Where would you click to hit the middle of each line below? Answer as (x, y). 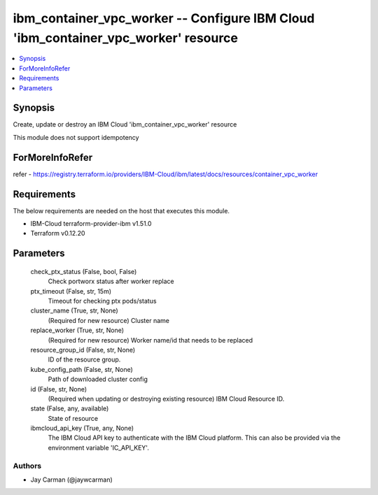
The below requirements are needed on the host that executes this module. (121, 210)
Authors (27, 466)
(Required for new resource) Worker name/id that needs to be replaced (150, 340)
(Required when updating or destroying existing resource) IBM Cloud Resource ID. (166, 399)
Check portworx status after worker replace (111, 281)
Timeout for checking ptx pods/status (102, 301)
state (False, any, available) (70, 408)
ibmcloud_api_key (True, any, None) (82, 428)
